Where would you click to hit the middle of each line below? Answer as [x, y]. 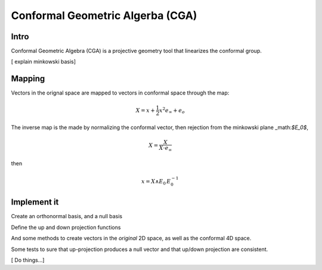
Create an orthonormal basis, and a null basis [66, 216]
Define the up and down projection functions [66, 227]
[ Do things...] [28, 260]
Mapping [28, 79]
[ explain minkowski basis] [44, 62]
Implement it [35, 202]
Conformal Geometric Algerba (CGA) [104, 15]
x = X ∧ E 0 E [156, 182]
